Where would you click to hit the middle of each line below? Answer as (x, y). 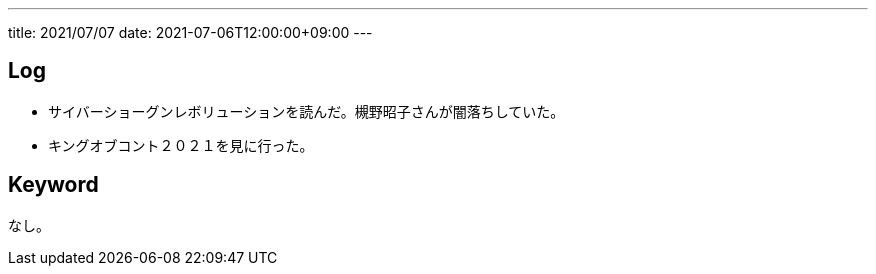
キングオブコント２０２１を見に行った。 (181, 145)
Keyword (53, 185)
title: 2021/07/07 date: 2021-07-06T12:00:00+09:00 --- (190, 32)
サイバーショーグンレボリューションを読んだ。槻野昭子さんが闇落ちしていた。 (306, 111)
